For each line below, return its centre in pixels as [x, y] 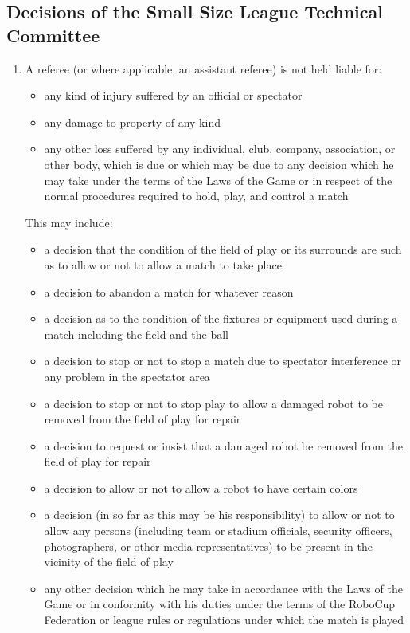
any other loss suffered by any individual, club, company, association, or [220, 149]
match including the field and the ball [137, 334]
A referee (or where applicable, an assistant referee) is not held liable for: [203, 68]
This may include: [69, 222]
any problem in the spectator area [127, 376]
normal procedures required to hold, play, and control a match [196, 196]
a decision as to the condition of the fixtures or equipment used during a [221, 318]
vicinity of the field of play [109, 562]
